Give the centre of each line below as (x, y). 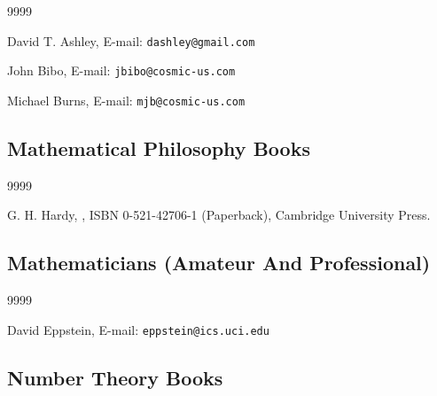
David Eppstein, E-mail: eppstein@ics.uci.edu (138, 329)
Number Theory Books (115, 377)
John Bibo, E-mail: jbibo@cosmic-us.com (121, 70)
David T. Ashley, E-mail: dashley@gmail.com (131, 40)
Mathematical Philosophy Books (159, 148)
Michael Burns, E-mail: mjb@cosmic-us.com (126, 100)
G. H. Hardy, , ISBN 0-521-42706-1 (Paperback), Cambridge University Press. (219, 215)
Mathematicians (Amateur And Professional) (219, 263)
